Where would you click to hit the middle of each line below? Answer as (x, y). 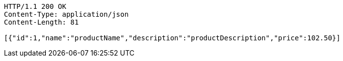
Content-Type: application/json (66, 14)
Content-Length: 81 (41, 22)
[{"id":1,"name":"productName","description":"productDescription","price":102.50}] (172, 38)
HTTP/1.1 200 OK (35, 6)
